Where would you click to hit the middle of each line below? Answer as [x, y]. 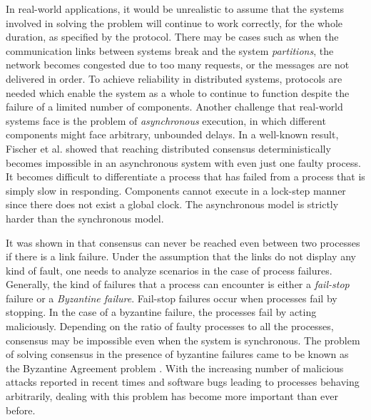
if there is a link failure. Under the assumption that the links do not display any [181, 256]
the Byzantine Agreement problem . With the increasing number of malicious [175, 368]
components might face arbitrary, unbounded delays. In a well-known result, [172, 134]
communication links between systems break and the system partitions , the [170, 50]
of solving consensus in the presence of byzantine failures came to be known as [177, 354]
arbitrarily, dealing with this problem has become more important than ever [172, 396]
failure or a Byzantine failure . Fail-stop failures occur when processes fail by [172, 298]
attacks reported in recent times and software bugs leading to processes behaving [183, 382]
